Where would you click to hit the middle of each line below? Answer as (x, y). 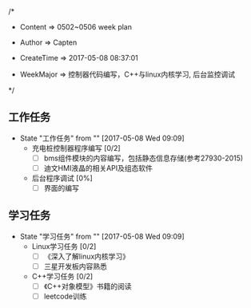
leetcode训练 (65, 296)
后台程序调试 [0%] (62, 178)
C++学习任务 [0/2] (62, 276)
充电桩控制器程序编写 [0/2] (76, 148)
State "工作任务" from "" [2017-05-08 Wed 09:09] (102, 138)
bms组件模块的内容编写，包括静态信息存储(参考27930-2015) (143, 158)
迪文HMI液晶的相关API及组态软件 (98, 168)
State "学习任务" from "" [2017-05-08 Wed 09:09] (102, 236)
